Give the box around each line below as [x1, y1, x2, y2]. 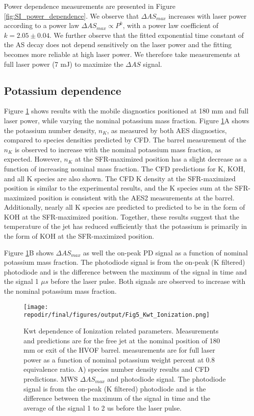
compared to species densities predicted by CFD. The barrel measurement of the [4, 135, 246, 145]
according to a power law [4, 20, 79, 30]
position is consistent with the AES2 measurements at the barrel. [38, 192, 235, 202]
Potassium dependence [4, 83, 122, 98]
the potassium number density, [4, 125, 97, 135]
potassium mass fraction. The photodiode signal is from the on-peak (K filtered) [4, 257, 245, 267]
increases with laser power [168, 10, 247, 21]
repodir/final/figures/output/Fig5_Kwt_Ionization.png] [24, 311, 210, 319]
